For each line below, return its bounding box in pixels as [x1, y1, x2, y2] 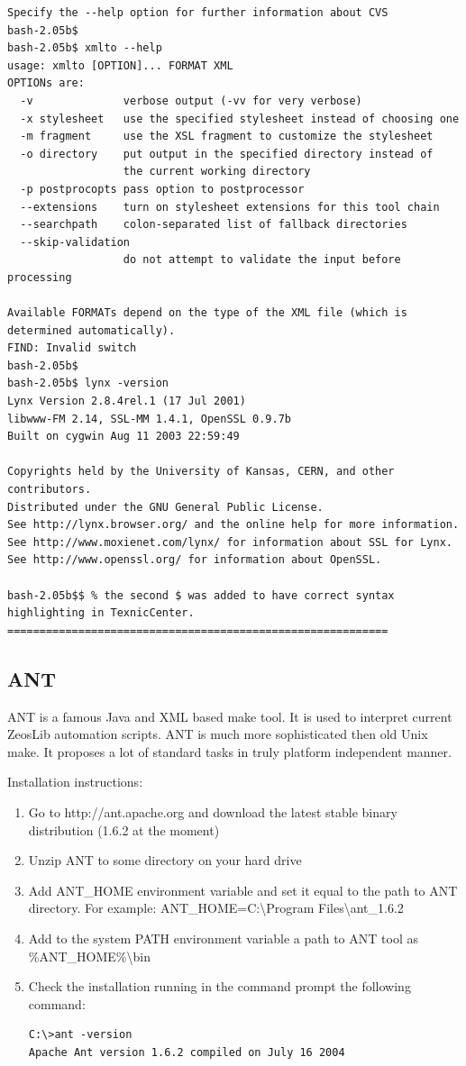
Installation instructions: [7, 772, 143, 791]
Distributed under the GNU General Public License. [7, 500, 324, 514]
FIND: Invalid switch [7, 342, 137, 355]
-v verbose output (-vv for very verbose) [20, 94, 362, 107]
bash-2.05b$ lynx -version [7, 377, 169, 390]
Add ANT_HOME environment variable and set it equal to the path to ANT [28, 880, 458, 899]
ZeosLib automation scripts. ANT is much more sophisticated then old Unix [7, 724, 428, 743]
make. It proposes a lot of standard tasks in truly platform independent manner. [7, 742, 452, 761]
